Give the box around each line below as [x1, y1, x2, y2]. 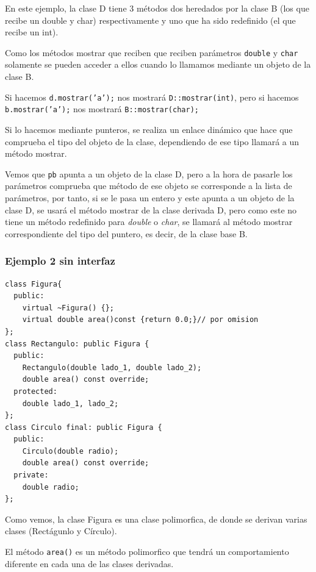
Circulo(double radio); [22, 446, 119, 456]
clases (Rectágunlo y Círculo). [5, 524, 117, 537]
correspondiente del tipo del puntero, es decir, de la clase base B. [5, 227, 248, 240]
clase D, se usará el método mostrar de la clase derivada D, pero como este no [5, 203, 297, 216]
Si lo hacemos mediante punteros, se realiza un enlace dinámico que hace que [5, 123, 293, 135]
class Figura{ [5, 279, 62, 288]
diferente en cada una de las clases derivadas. [5, 557, 174, 570]
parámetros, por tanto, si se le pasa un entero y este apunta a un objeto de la [5, 191, 295, 204]
